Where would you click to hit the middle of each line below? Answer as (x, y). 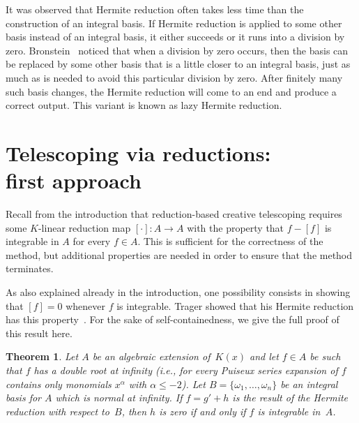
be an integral (309, 384)
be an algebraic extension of (151, 356)
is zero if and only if (203, 411)
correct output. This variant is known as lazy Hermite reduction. (144, 105)
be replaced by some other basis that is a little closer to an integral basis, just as (178, 64)
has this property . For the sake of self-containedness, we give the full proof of (173, 319)
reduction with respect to (58, 411)
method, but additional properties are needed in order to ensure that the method (179, 254)
